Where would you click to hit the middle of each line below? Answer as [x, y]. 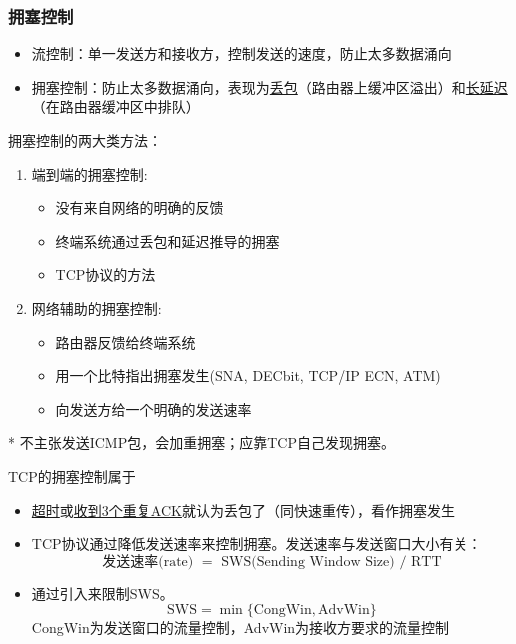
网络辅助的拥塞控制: [96, 307]
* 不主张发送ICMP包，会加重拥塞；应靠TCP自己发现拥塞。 [201, 442]
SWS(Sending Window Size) [308, 561]
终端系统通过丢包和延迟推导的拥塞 [167, 240]
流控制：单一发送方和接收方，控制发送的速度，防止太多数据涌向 [241, 53]
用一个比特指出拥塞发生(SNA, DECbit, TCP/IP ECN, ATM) [248, 375]
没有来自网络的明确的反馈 [139, 207]
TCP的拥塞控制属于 [72, 475]
